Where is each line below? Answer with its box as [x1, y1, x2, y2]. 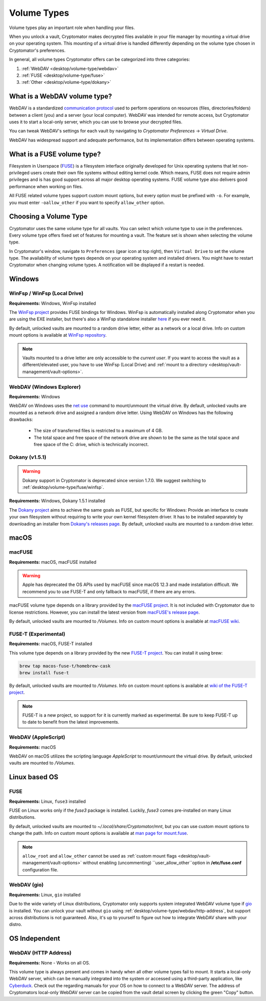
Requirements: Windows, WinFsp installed [9, 300, 96, 306]
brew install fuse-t [19, 670, 69, 675]
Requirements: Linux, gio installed [9, 892, 81, 897]
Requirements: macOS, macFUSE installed [9, 559, 97, 565]
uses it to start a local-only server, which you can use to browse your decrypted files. [9, 119, 183, 125]
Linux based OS [9, 773, 59, 781]
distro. [9, 922, 22, 928]
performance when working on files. [9, 183, 83, 189]
